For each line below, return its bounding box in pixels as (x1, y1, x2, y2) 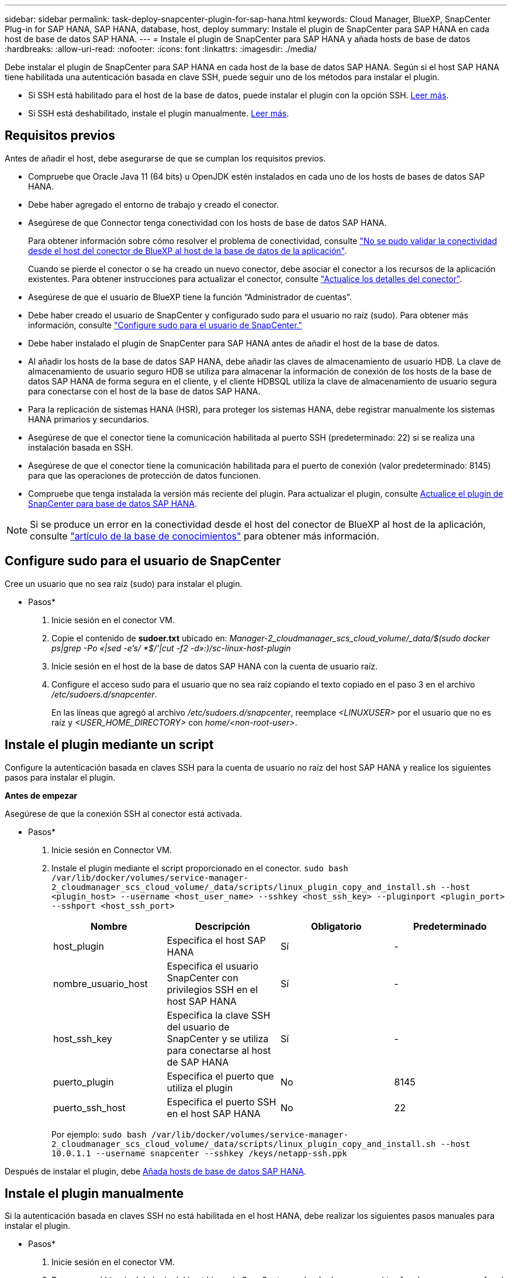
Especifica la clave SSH (167, 1009, 271, 1021)
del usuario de (167, 1021, 230, 1033)
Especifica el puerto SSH (167, 1095, 276, 1108)
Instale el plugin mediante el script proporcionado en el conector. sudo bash (51, 863, 348, 873)
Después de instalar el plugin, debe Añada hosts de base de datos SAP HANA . (5, 1166, 306, 1176)
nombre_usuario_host (53, 977, 148, 990)
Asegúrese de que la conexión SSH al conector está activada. (5, 808, 243, 819)
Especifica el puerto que (167, 1070, 274, 1082)
